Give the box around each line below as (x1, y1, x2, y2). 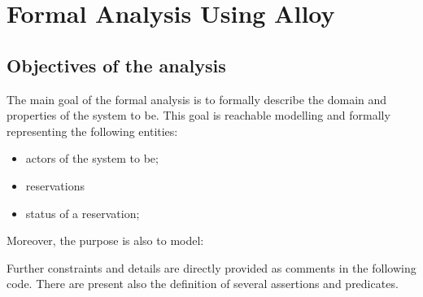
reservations (25, 177, 85, 194)
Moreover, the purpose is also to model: (7, 232, 204, 249)
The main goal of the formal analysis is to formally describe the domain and (7, 90, 387, 107)
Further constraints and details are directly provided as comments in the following (7, 259, 416, 276)
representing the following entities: (7, 122, 178, 139)
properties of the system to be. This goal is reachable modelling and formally (7, 107, 390, 124)
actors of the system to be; (25, 150, 159, 167)
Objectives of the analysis (7, 52, 226, 77)
